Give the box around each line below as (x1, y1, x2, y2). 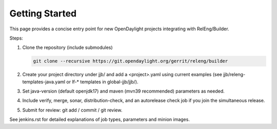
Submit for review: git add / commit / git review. (22, 107, 123, 113)
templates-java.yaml (22, 79, 66, 85)
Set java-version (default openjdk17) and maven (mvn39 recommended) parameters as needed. (22, 88, 225, 95)
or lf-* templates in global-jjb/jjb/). (66, 79, 138, 85)
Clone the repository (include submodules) (22, 44, 113, 51)
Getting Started (9, 8, 77, 19)
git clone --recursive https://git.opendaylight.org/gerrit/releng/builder (33, 58, 228, 64)
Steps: (9, 35, 23, 41)
